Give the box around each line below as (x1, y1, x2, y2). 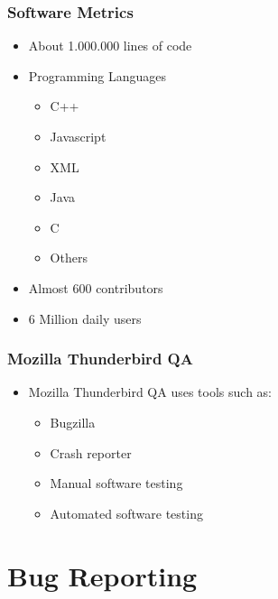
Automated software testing (50, 503, 203, 522)
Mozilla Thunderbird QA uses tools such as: (28, 382, 272, 401)
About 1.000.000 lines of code (28, 36, 192, 55)
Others (50, 248, 88, 267)
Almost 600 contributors (28, 278, 163, 297)
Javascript (50, 127, 107, 145)
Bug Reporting (7, 557, 198, 594)
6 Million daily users (28, 309, 142, 327)
